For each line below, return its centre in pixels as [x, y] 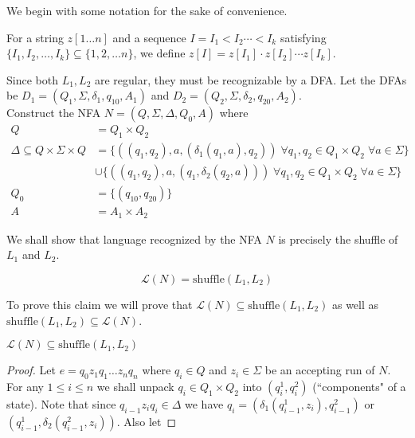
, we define [159, 53]
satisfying [303, 37]
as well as [355, 304]
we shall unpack [135, 386]
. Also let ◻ [147, 421]
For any [25, 386]
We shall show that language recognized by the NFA [134, 239]
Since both [32, 79]
